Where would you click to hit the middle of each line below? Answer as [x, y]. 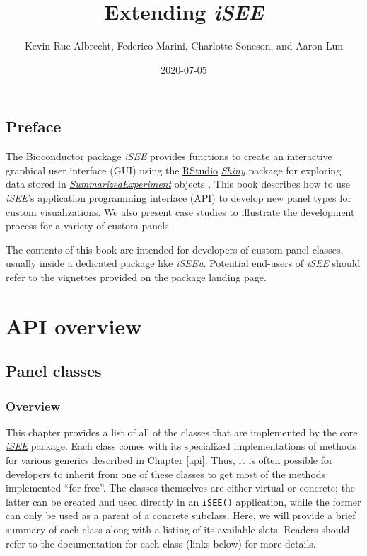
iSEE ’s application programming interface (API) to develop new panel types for [179, 197]
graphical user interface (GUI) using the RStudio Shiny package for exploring [174, 170]
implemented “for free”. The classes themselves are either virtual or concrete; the [181, 488]
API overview [74, 325]
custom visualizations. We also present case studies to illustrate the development [180, 211]
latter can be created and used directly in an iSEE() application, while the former [183, 501]
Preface [34, 126]
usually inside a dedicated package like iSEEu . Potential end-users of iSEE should [183, 263]
